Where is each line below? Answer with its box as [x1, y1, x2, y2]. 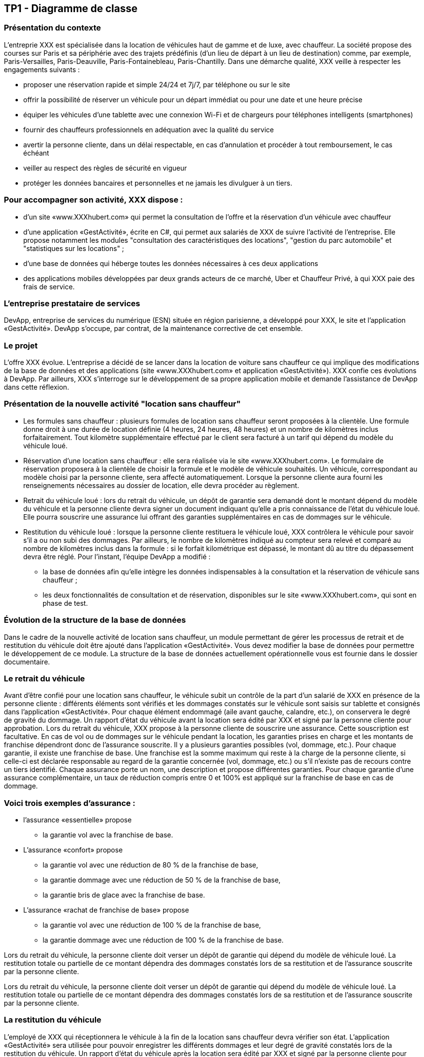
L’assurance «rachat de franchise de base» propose [23, 906, 189, 915]
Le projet [4, 340, 38, 350]
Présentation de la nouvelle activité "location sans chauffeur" [4, 399, 241, 409]
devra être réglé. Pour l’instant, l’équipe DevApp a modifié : [23, 552, 211, 561]
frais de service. [23, 282, 75, 291]
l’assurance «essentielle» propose [23, 816, 132, 824]
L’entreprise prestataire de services [4, 298, 140, 308]
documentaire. [4, 657, 50, 666]
